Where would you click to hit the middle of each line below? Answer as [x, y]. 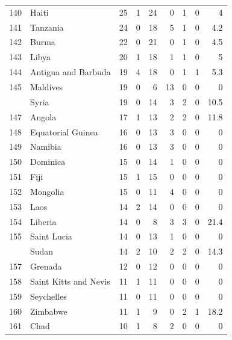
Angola [43, 116]
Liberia [43, 221]
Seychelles [49, 296]
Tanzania [47, 27]
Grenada [46, 266]
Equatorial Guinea [64, 131]
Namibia [46, 147]
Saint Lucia [51, 236]
